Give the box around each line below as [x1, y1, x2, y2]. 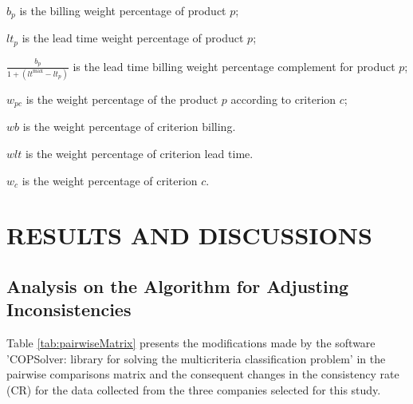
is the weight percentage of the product [26, 90, 218, 107]
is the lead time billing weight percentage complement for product [73, 57, 395, 74]
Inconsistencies [6, 297, 132, 322]
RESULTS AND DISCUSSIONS [6, 219, 372, 252]
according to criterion [230, 90, 336, 107]
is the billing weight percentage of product [19, 2, 226, 18]
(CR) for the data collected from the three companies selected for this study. [6, 381, 381, 398]
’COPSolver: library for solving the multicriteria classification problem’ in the [6, 350, 386, 366]
